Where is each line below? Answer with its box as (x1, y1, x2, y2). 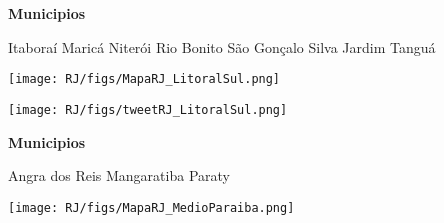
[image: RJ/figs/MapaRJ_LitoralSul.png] (8, 72, 281, 87)
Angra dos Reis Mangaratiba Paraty (8, 165, 230, 186)
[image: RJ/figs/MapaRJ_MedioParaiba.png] (8, 200, 295, 215)
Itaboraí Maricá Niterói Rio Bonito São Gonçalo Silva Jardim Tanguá (8, 36, 436, 57)
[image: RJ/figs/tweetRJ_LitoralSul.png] (8, 102, 288, 117)
